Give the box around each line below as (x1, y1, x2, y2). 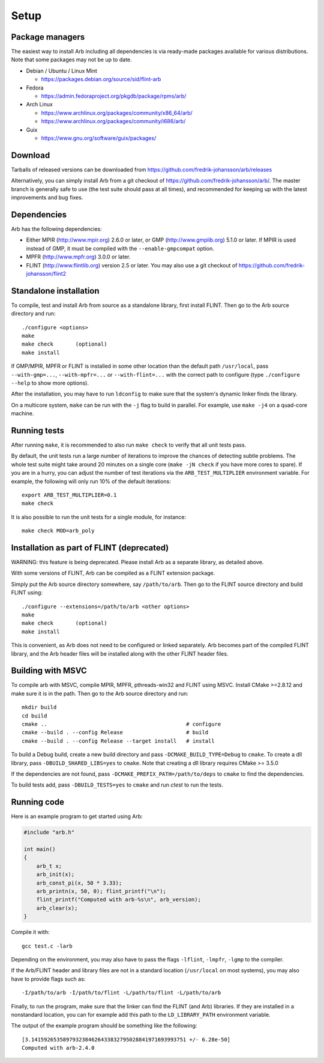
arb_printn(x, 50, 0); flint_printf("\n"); (36, 888, 166, 895)
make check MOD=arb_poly (22, 528, 95, 534)
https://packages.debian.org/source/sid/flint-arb (41, 76, 161, 83)
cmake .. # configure (22, 721, 221, 728)
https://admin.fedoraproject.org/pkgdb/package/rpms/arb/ (41, 93, 187, 100)
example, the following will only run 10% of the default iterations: (11, 478, 171, 485)
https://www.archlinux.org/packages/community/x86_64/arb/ (41, 109, 193, 117)
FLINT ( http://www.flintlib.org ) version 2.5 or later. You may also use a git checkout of (26, 261, 238, 269)
